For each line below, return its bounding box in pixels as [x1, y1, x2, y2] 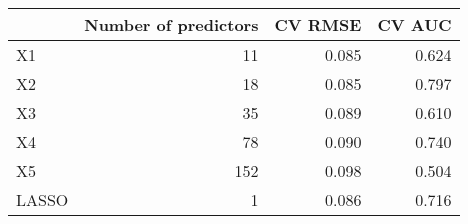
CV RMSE [274, 13, 362, 36]
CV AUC [377, 13, 452, 36]
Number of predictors [84, 13, 259, 36]
